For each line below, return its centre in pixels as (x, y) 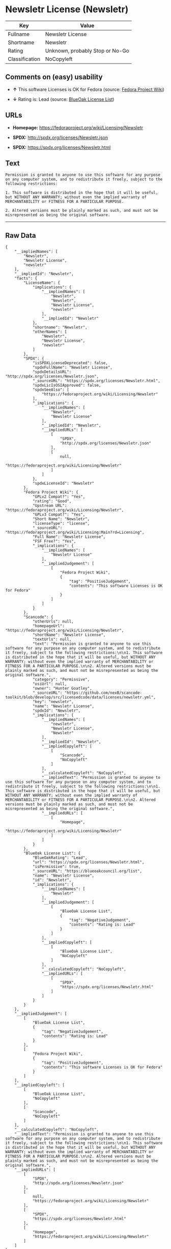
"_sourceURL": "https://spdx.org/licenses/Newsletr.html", (96, 381)
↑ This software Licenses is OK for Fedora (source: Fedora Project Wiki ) (88, 89)
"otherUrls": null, (53, 622)
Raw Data (21, 235)
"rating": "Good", (52, 501)
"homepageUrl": (49, 626)
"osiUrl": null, (50, 684)
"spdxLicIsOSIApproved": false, (67, 386)
